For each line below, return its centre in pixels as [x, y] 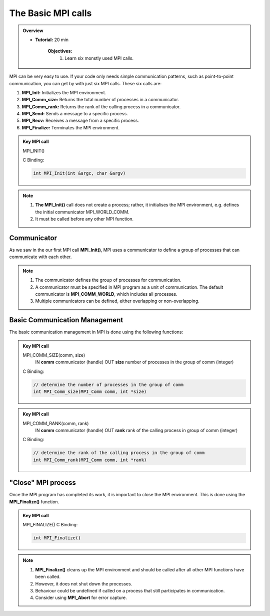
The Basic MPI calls [50, 13]
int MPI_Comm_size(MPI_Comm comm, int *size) [90, 392]
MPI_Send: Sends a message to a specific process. [75, 114]
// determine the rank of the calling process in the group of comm [119, 453]
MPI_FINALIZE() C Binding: [50, 525]
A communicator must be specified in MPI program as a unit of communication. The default [129, 287]
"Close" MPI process [42, 483]
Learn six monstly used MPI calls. [99, 58]
